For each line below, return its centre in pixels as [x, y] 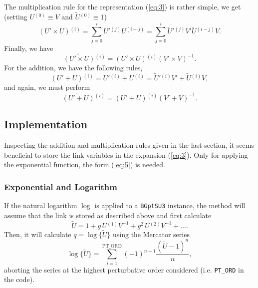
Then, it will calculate [38, 234]
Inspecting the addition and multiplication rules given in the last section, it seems [129, 145]
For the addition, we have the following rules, [73, 68]
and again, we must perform [47, 87]
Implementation [46, 124]
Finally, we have [29, 48]
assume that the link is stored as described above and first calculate [108, 215]
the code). [19, 279]
